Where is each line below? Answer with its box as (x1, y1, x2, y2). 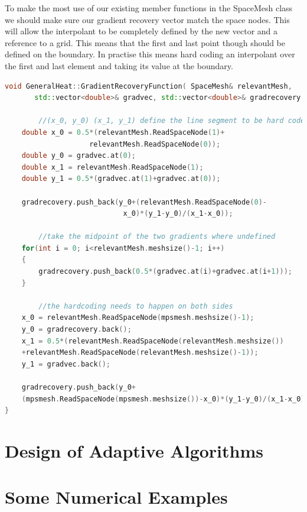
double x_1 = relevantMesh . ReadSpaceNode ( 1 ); (21, 163, 204, 171)
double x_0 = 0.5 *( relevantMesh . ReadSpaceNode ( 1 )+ (21, 128, 225, 137)
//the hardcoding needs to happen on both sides (38, 302, 233, 310)
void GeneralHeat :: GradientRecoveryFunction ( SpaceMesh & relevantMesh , (5, 82, 292, 90)
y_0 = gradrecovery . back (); (21, 325, 132, 334)
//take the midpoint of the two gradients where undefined (38, 232, 276, 241)
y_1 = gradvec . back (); (21, 359, 111, 368)
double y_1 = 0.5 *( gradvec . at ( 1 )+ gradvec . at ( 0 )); (21, 174, 221, 183)
